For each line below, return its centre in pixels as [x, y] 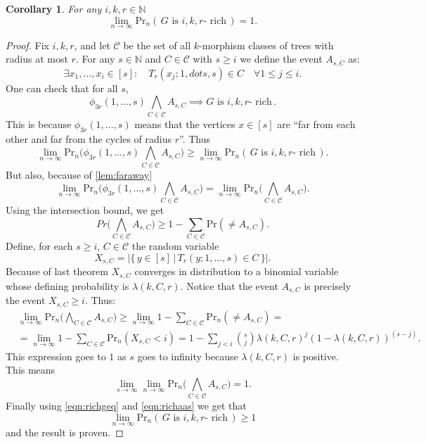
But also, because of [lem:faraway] [79, 174]
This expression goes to [56, 356]
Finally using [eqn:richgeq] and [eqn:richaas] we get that [126, 406]
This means [31, 370]
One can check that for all [62, 88]
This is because [39, 123]
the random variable [175, 246]
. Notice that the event [229, 285]
